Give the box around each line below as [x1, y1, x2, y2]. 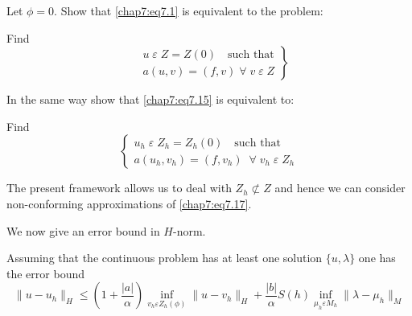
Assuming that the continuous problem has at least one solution [6, 249, 323, 266]
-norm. [173, 222, 206, 239]
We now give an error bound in [6, 222, 160, 239]
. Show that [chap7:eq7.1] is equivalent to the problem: [54, 2, 323, 18]
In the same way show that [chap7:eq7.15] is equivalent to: [6, 91, 295, 108]
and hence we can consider [274, 179, 406, 196]
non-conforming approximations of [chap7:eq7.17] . [6, 195, 252, 211]
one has [358, 249, 396, 266]
